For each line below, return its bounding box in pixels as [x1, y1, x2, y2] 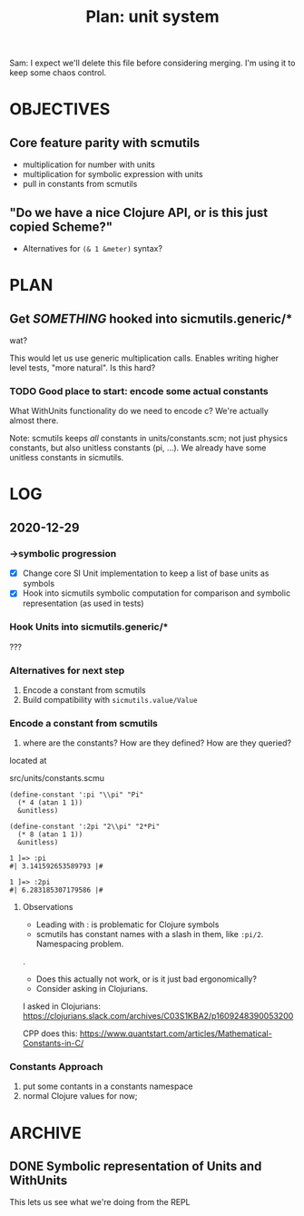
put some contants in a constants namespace [22, 1081, 193, 1092]
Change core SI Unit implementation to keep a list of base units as [22, 568, 270, 578]
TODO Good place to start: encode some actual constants [9, 384, 270, 397]
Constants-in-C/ [22, 1038, 84, 1049]
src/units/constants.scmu [9, 773, 104, 784]
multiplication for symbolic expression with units [22, 169, 203, 180]
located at [9, 756, 47, 766]
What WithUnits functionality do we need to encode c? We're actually [9, 406, 270, 417]
